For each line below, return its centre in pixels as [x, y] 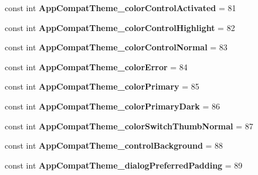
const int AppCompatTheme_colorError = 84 [96, 66]
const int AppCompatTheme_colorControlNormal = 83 [116, 47]
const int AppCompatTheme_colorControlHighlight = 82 [120, 27]
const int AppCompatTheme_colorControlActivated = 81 [120, 8]
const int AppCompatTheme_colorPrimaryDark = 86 [113, 106]
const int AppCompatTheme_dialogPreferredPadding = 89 [124, 165]
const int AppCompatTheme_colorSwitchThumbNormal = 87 [129, 126]
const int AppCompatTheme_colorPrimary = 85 [102, 86]
